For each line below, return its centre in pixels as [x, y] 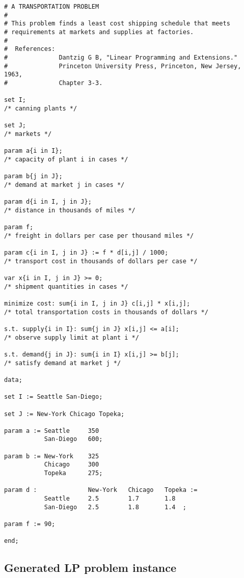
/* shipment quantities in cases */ [66, 286]
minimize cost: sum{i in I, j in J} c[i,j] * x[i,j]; [97, 303]
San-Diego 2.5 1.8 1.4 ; [115, 507]
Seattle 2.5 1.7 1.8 [110, 499]
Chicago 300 [72, 465]
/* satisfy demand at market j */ [63, 363]
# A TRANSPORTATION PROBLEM [52, 7]
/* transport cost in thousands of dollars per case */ [101, 261]
